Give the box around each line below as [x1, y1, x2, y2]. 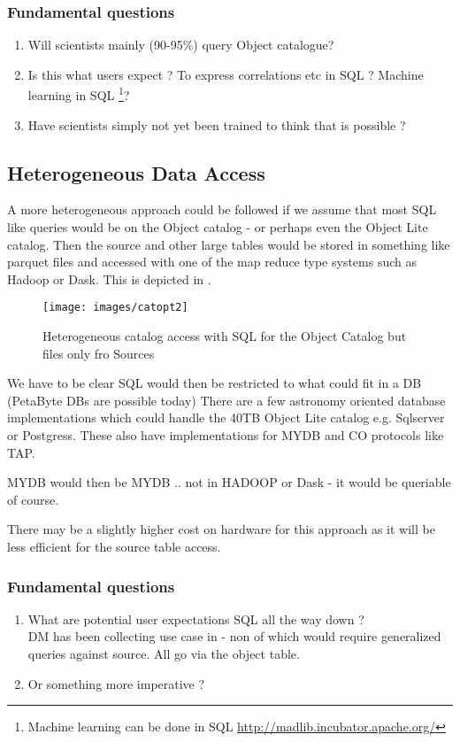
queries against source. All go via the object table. [27, 645, 300, 663]
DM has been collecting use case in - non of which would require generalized [27, 627, 441, 645]
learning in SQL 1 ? [27, 83, 130, 104]
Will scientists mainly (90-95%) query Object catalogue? [27, 35, 334, 54]
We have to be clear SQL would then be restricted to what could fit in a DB [7, 374, 422, 392]
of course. [7, 490, 59, 508]
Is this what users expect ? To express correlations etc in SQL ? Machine [27, 65, 424, 83]
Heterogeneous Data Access [7, 158, 265, 186]
